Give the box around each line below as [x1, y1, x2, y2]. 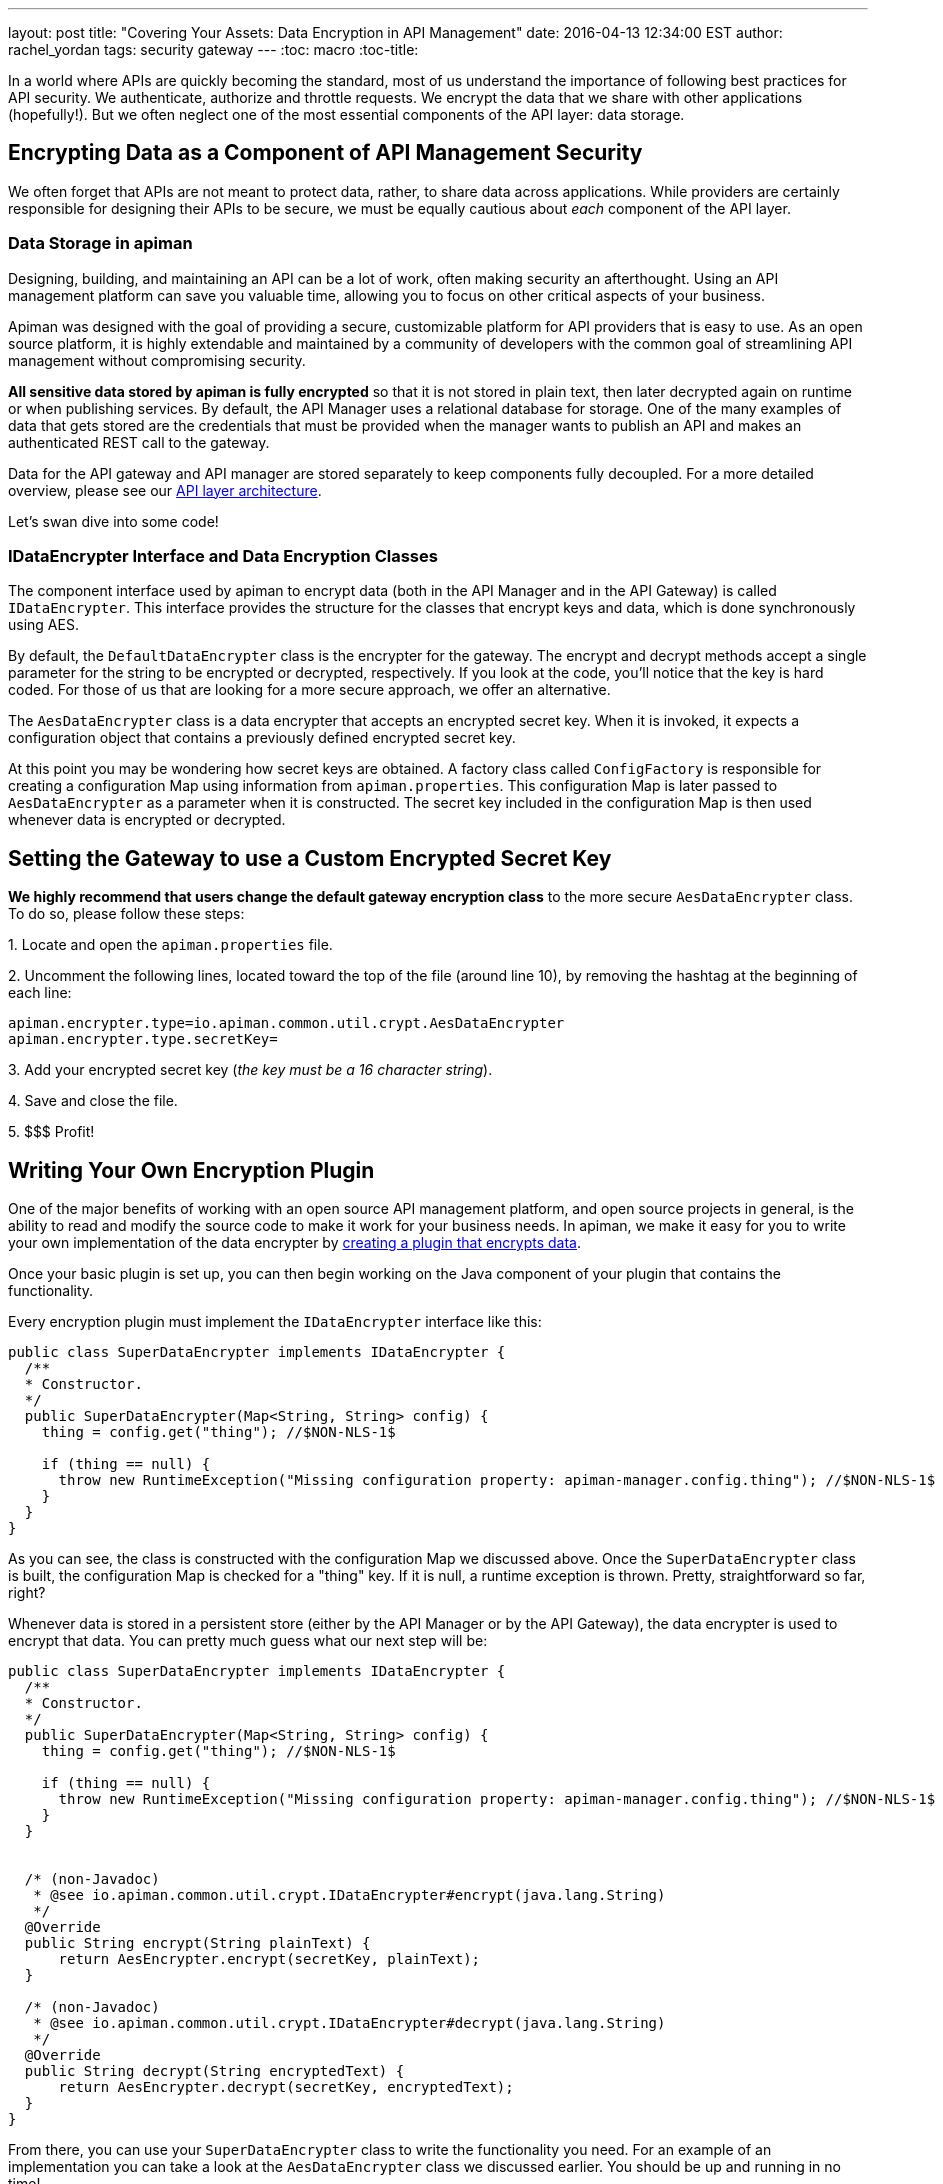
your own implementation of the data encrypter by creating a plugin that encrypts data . [8, 1234, 582, 1252]
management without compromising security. [8, 351, 306, 369]
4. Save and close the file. [8, 1092, 178, 1110]
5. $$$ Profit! [8, 1123, 95, 1141]
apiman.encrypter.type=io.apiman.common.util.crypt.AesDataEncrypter [8, 1015, 565, 1032]
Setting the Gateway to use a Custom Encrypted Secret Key [8, 845, 612, 871]
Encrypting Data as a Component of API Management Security [8, 140, 643, 166]
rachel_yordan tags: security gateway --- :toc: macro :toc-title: [8, 41, 419, 58]
